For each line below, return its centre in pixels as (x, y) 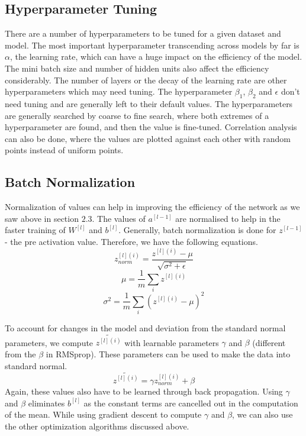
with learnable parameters (172, 342)
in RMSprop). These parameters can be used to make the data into (168, 354)
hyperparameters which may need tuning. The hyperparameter (119, 91)
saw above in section (42, 218)
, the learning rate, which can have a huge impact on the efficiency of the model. (156, 56)
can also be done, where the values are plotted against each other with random (148, 138)
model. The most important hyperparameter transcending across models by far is (152, 45)
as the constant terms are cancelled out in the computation (191, 403)
